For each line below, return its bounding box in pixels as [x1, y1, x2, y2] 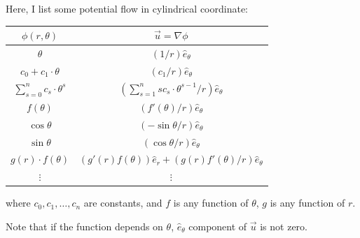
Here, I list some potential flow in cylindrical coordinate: [6, 1, 248, 15]
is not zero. [260, 218, 307, 233]
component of [188, 218, 247, 233]
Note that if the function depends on [6, 218, 163, 233]
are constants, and [83, 195, 162, 210]
